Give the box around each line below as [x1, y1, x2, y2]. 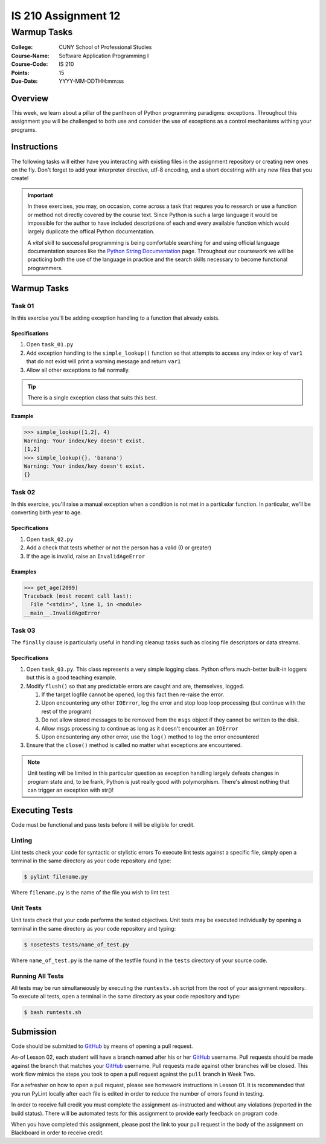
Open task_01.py [26, 341, 74, 348]
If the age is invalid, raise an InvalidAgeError [26, 552, 145, 560]
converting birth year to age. [11, 509, 83, 516]
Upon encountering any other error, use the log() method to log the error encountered [41, 733, 260, 740]
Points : [11, 69, 30, 76]
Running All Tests [11, 972, 64, 980]
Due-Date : [11, 77, 38, 85]
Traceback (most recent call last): [24, 592, 133, 599]
